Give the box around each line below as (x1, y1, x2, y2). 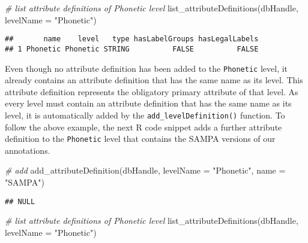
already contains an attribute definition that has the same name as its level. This (5, 74, 303, 86)
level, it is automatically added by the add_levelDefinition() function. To (5, 108, 285, 121)
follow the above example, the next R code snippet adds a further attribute (5, 120, 282, 133)
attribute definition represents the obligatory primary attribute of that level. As (5, 85, 298, 98)
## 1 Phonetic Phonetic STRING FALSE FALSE (5, 44, 259, 53)
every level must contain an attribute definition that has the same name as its (5, 97, 292, 110)
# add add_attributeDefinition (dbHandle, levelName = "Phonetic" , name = (5, 164, 286, 177)
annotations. (5, 144, 50, 156)
